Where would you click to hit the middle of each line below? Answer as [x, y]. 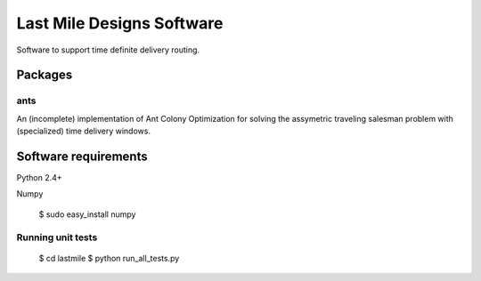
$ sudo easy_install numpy [87, 214]
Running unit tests [57, 237]
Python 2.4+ [39, 177]
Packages [45, 75]
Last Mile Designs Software [120, 23]
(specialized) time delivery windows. [84, 131]
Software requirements [82, 156]
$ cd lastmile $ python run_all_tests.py [109, 258]
